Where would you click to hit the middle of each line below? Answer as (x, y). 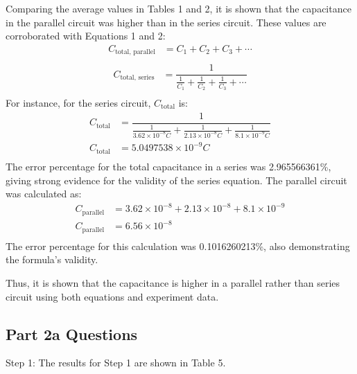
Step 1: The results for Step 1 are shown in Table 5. (116, 363)
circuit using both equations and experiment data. (112, 296)
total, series (137, 78)
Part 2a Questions (72, 333)
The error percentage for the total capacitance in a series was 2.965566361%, (168, 166)
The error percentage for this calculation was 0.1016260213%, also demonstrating (178, 246)
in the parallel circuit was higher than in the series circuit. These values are (166, 22)
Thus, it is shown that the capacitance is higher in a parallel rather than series (173, 282)
